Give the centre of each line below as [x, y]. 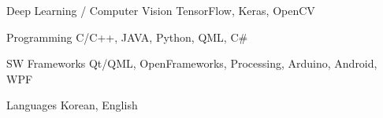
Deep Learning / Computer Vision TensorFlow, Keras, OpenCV [161, 10]
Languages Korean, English [72, 105]
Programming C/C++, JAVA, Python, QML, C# [127, 37]
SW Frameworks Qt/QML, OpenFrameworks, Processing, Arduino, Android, [192, 63]
